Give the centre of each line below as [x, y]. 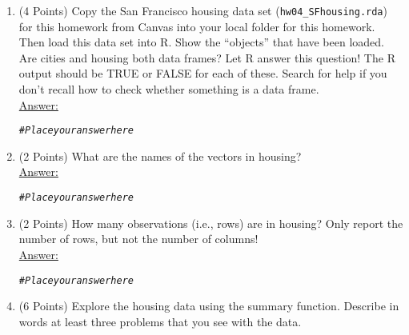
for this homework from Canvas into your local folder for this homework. [197, 26]
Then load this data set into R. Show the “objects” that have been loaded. [201, 42]
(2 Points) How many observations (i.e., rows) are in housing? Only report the [211, 223]
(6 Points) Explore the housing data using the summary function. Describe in [209, 306]
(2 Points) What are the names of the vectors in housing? [160, 156]
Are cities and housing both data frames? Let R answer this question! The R [207, 57]
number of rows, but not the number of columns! [138, 239]
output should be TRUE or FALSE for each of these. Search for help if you [203, 73]
